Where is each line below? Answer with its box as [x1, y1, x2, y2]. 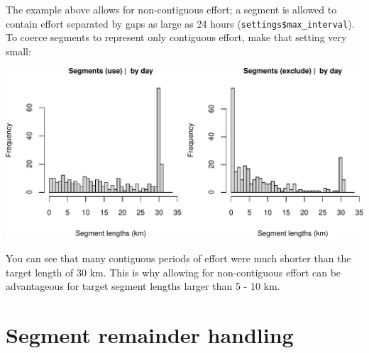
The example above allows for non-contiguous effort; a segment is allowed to [6, 2, 337, 16]
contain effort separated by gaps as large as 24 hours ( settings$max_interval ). [6, 16, 355, 30]
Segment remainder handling [6, 320, 294, 349]
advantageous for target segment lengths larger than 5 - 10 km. [6, 279, 280, 293]
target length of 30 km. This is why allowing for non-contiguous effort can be [6, 264, 341, 279]
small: [6, 43, 31, 58]
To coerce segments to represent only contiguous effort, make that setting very [6, 30, 347, 45]
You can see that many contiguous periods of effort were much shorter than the [6, 251, 351, 266]
